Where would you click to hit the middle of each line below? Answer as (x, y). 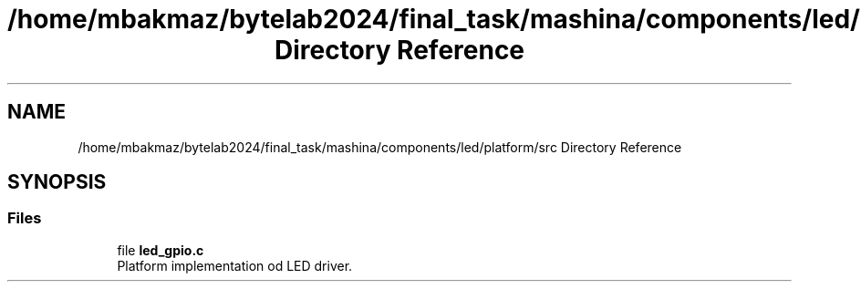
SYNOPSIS (57, 182)
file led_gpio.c (161, 250)
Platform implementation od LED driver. (235, 265)
